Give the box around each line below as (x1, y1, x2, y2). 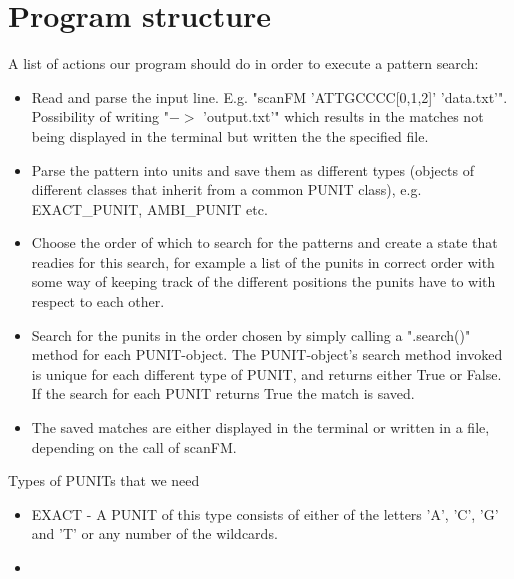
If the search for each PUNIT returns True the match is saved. (31, 383, 415, 404)
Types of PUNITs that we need (8, 470, 200, 491)
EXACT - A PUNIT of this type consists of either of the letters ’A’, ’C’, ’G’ (31, 503, 499, 524)
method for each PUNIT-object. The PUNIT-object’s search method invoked (31, 344, 503, 365)
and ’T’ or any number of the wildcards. (31, 523, 278, 544)
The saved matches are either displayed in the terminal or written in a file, (31, 417, 490, 438)
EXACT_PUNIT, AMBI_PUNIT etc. (31, 198, 268, 219)
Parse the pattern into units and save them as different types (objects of (31, 159, 474, 180)
